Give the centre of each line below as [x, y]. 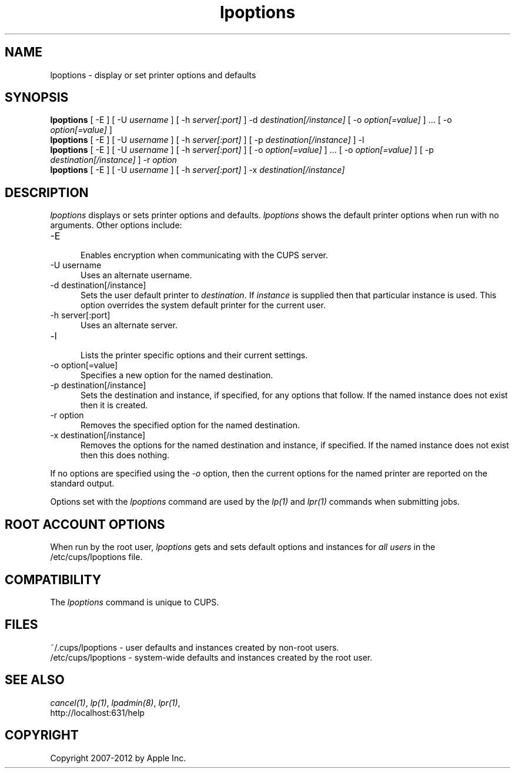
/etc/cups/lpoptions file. [96, 557]
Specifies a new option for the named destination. [177, 375]
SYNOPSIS [37, 98]
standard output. [82, 484]
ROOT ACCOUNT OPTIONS [85, 524]
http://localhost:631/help [97, 712]
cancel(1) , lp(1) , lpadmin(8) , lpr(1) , [115, 702]
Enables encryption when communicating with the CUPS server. [204, 255]
